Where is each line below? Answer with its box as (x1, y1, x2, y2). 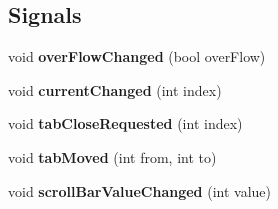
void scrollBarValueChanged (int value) (8, 180, 272, 201)
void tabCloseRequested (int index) (8, 113, 243, 134)
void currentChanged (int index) (8, 79, 222, 100)
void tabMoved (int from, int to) (8, 146, 217, 167)
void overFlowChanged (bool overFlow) (8, 46, 266, 67)
